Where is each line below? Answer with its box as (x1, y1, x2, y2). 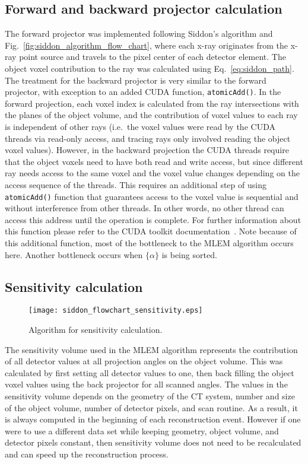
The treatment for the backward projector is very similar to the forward (5, 74, 266, 86)
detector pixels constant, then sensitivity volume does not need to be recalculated (5, 436, 301, 449)
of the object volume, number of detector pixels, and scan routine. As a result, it (5, 401, 298, 414)
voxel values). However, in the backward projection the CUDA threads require (5, 144, 289, 156)
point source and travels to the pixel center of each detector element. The (19, 50, 286, 63)
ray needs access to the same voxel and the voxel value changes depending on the (5, 167, 300, 179)
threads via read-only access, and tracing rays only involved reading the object (5, 132, 291, 144)
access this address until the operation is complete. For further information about (5, 213, 301, 225)
